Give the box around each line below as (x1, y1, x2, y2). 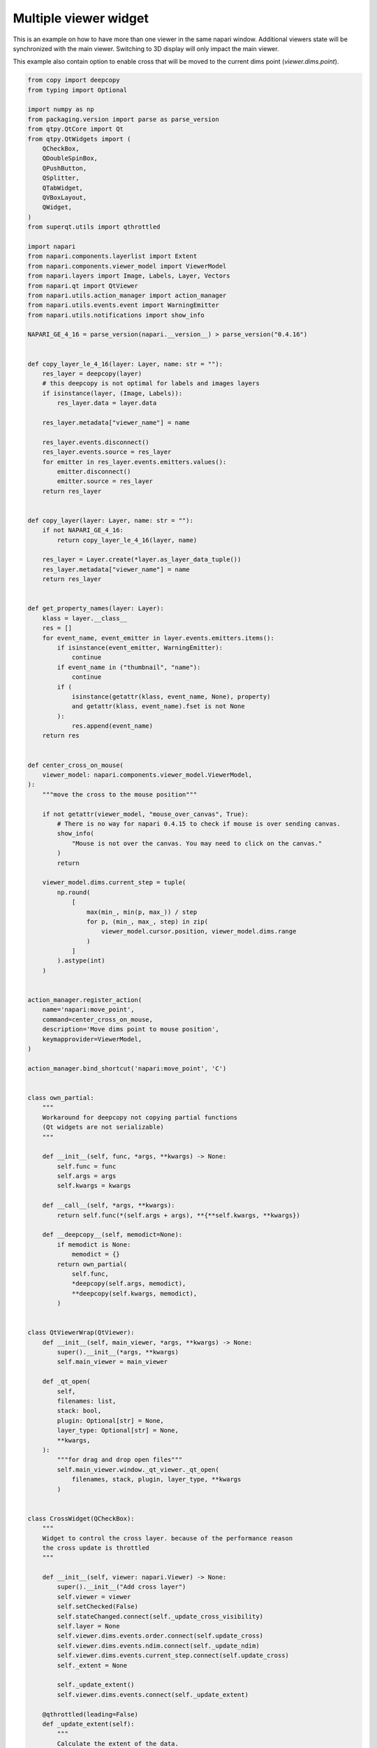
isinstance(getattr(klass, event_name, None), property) (71, 692, 271, 701)
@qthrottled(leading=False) (42, 1710, 139, 1718)
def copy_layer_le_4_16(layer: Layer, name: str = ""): (27, 360, 223, 368)
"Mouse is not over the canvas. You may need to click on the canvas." (71, 839, 323, 847)
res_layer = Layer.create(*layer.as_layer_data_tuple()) (42, 556, 242, 564)
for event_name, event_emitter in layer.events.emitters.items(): (42, 633, 275, 642)
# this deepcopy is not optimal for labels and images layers (42, 380, 260, 387)
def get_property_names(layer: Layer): (27, 605, 164, 612)
